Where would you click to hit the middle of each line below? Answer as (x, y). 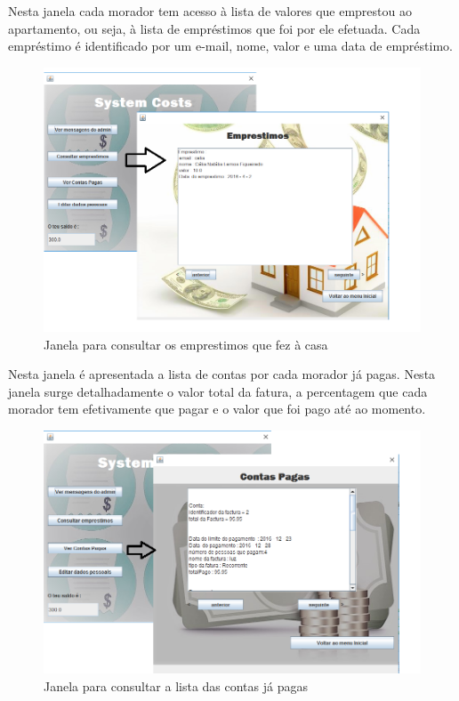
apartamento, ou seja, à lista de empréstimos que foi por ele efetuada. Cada (214, 28)
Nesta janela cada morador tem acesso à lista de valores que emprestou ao (210, 11)
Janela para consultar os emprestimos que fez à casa (186, 344)
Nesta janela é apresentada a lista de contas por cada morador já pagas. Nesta (222, 374)
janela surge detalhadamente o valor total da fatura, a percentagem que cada (218, 391)
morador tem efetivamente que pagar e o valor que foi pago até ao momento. (217, 409)
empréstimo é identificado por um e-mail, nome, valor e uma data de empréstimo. (230, 46)
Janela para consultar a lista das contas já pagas (176, 685)
